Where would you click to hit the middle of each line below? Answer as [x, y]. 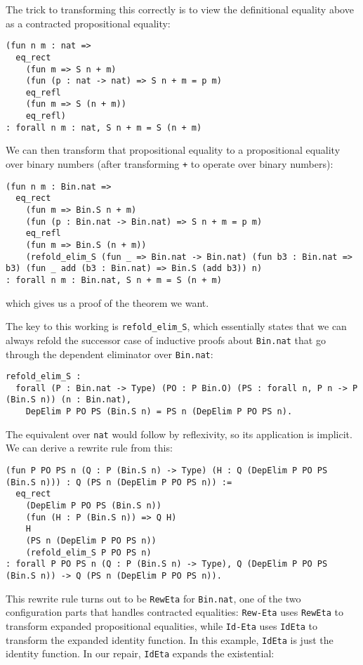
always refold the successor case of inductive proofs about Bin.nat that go [166, 340]
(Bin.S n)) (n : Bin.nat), [68, 400]
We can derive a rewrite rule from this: [89, 448]
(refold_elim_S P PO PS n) [88, 552]
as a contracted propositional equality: [88, 23]
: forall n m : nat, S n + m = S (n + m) [104, 127]
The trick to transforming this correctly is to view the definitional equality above [180, 9]
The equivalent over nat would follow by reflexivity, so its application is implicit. [179, 434]
